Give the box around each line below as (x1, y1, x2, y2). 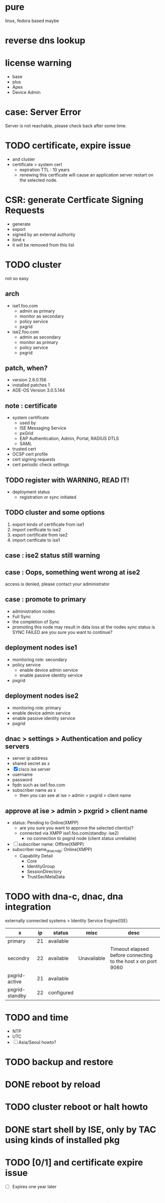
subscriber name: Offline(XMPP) (18, 841, 84, 847)
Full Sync (12, 613, 31, 619)
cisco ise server (18, 766, 51, 773)
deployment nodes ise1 (5, 643, 77, 652)
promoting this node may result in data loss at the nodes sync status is (12, 624, 156, 630)
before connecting (110, 951, 153, 958)
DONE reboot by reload (5, 1079, 101, 1090)
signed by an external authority (12, 231, 76, 237)
